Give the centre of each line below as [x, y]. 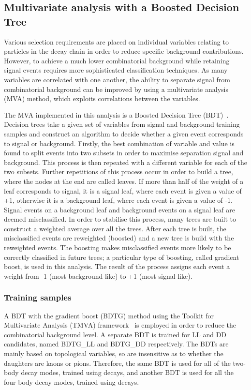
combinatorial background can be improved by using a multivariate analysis [116, 89]
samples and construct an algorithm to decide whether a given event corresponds [124, 133]
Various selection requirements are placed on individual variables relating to [116, 41]
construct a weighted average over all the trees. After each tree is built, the [115, 228]
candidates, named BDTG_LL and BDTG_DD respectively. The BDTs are [116, 344]
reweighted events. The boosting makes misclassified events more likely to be [118, 247]
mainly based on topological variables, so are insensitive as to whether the [114, 353]
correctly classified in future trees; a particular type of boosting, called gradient [122, 257]
